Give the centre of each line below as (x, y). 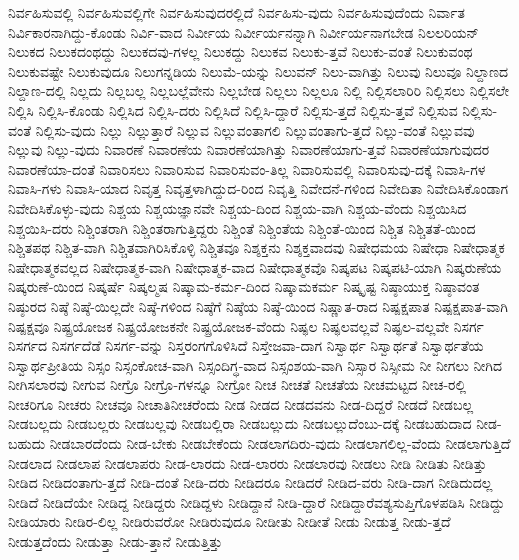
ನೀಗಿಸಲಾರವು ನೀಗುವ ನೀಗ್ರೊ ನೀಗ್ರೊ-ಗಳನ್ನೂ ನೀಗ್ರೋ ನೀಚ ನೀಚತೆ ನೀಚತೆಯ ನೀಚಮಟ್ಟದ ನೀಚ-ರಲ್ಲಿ (237, 384)
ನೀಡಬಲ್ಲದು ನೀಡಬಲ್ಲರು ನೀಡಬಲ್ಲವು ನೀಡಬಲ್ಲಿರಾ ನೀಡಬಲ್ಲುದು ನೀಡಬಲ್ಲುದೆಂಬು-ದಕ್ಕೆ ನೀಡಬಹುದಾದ (240, 423)
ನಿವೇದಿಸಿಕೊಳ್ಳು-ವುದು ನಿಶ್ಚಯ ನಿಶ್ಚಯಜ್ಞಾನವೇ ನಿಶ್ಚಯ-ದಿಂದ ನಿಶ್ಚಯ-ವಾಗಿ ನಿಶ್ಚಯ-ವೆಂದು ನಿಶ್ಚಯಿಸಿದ (237, 207)
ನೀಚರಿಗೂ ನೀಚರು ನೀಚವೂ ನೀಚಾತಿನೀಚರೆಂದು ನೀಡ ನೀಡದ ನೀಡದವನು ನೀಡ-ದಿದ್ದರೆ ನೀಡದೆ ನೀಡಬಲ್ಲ (241, 403)
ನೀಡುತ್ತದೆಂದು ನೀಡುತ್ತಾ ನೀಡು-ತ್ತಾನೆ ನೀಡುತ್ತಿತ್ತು (115, 541)
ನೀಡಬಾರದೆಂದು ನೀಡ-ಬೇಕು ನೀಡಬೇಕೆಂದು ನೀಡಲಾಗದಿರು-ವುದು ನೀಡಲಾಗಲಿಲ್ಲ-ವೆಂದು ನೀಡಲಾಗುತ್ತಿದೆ (280, 443)
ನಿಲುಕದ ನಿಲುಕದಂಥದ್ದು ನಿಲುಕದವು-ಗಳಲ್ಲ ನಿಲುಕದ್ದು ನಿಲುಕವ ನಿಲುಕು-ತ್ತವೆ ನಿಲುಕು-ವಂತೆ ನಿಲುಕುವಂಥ (240, 51)
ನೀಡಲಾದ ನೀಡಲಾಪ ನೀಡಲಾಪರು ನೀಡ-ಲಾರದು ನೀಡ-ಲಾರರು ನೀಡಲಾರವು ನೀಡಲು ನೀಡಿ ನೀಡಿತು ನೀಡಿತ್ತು (247, 462)
